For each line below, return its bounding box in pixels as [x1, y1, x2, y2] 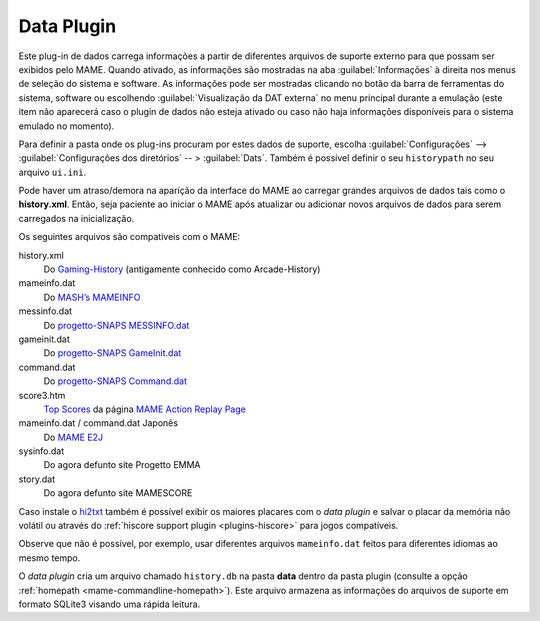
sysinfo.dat [18, 445, 65, 457]
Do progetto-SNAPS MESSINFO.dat [43, 319, 190, 331]
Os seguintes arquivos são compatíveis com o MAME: [18, 231, 241, 243]
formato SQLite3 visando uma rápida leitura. [18, 598, 201, 610]
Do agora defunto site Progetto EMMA [43, 459, 201, 471]
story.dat [18, 473, 56, 485]
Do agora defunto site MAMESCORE [43, 487, 193, 499]
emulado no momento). [18, 120, 115, 132]
